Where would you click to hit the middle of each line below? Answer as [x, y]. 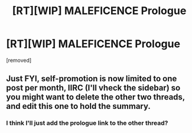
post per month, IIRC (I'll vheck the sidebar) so [93, 88]
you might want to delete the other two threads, [95, 97]
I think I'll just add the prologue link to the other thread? [87, 123]
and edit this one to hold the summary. [78, 106]
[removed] [19, 60]
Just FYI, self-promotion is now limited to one [92, 79]
